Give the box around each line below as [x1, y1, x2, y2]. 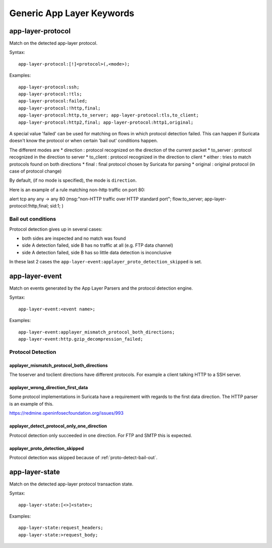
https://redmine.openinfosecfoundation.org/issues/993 [9, 410, 124, 416]
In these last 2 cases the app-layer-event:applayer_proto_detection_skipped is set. [9, 259, 202, 265]
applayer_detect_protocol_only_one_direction [9, 423, 107, 429]
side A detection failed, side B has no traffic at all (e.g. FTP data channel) [22, 242, 173, 248]
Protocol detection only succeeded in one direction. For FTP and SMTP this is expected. [9, 432, 192, 439]
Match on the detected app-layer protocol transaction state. [9, 481, 133, 487]
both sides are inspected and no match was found [22, 235, 126, 242]
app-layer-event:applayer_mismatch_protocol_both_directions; [18, 329, 175, 335]
